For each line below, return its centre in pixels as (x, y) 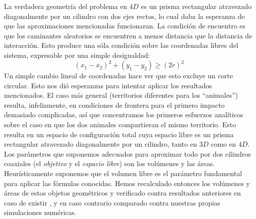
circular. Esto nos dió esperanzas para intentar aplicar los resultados (108, 85)
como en (223, 144)
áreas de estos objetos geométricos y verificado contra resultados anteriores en (123, 193)
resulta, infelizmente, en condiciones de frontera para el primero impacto (114, 105)
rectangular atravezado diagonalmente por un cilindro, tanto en (101, 144)
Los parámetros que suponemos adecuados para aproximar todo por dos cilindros (128, 153)
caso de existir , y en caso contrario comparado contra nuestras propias (112, 202)
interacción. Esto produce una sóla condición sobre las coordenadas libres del (121, 45)
